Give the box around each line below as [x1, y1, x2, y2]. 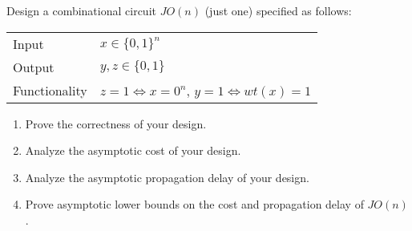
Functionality [13, 80, 87, 99]
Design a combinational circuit [6, 2, 156, 18]
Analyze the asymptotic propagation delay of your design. [25, 168, 309, 185]
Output [13, 57, 55, 76]
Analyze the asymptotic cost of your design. [25, 142, 241, 159]
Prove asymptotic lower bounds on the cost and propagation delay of [25, 196, 364, 213]
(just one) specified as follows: [204, 2, 352, 18]
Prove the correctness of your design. [25, 115, 207, 132]
